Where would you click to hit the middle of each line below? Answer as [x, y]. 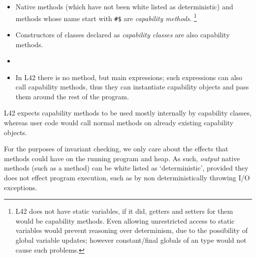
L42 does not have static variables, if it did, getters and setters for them [124, 211]
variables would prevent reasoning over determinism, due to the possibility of [131, 230]
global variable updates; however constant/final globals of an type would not [131, 240]
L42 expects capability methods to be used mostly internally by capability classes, [128, 113]
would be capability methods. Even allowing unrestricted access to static [125, 220]
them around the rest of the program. [72, 96]
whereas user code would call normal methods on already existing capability [119, 123]
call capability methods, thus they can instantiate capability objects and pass [132, 87]
